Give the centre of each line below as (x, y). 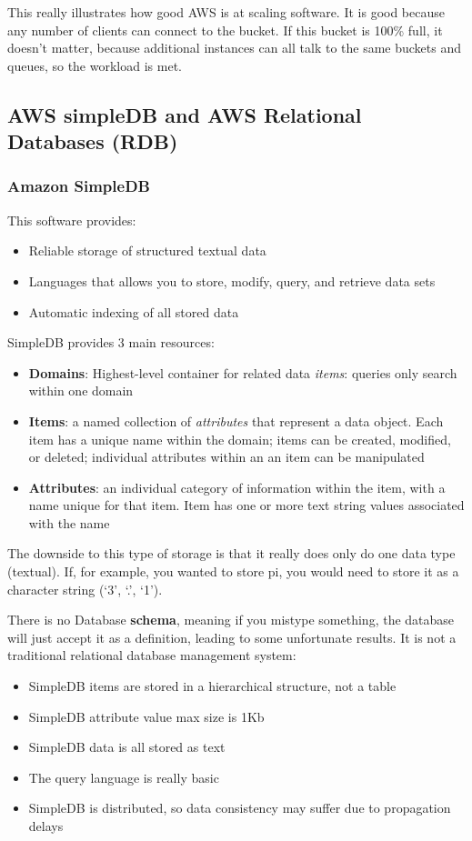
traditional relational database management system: (152, 655)
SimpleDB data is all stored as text (127, 747)
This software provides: (72, 220)
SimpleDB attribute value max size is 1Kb (146, 716)
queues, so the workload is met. (95, 65)
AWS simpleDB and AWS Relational (185, 114)
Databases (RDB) (93, 141)
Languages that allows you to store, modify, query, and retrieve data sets (232, 280)
